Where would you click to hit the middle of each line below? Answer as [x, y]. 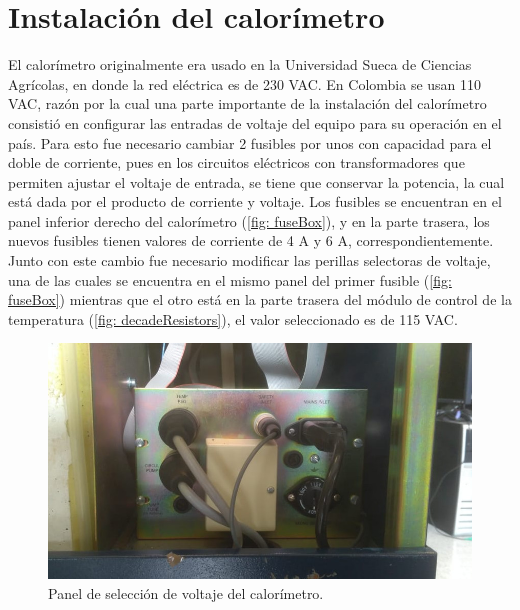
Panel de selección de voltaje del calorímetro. [186, 592]
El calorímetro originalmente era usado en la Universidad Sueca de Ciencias [240, 64]
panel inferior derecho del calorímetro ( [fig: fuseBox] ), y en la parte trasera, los [249, 220]
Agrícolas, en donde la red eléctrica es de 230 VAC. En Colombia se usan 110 [245, 83]
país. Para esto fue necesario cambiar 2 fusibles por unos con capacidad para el [250, 142]
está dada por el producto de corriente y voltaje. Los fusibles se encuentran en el [255, 201]
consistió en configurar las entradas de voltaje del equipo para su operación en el [255, 122]
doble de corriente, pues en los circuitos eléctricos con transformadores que [236, 162]
